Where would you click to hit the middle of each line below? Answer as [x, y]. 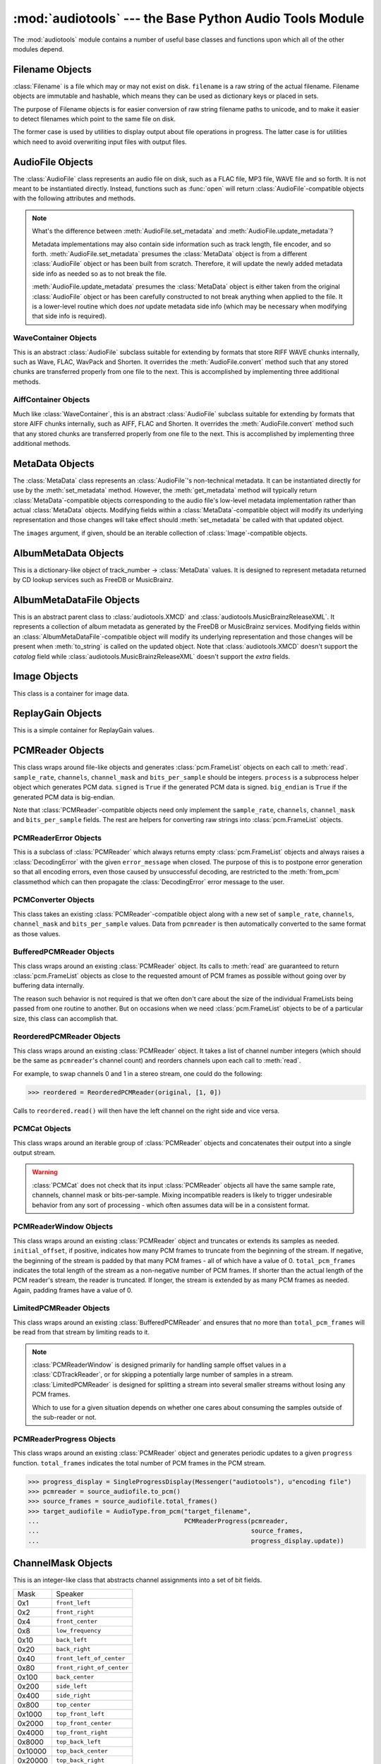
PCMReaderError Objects [58, 838]
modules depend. [38, 49]
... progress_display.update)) [186, 1541]
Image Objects [46, 676]
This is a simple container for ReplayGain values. [84, 730]
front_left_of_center [91, 1659]
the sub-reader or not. [64, 1417]
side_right [73, 1696]
